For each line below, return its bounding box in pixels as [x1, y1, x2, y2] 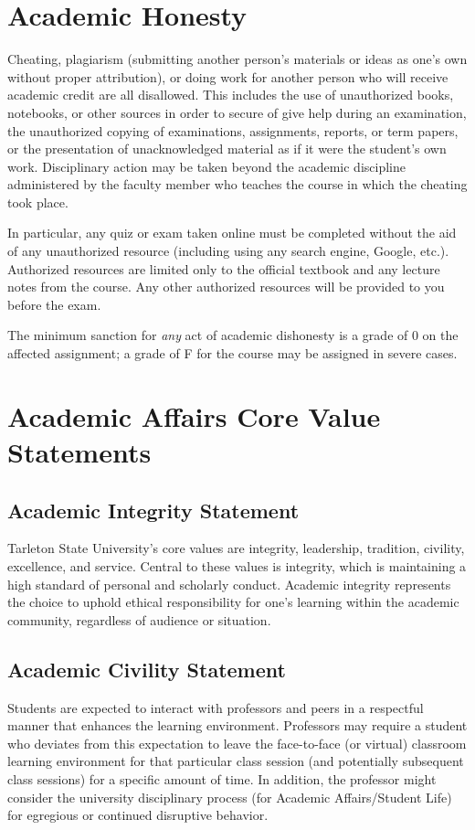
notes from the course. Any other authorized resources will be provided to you [7, 277, 445, 296]
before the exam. [7, 294, 101, 314]
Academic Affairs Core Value [7, 397, 381, 434]
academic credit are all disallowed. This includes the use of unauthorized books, [7, 85, 454, 104]
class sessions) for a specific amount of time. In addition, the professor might [7, 769, 437, 788]
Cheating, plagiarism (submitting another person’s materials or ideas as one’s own [7, 49, 468, 69]
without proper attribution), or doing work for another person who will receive [7, 67, 449, 86]
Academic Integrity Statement [7, 495, 300, 524]
